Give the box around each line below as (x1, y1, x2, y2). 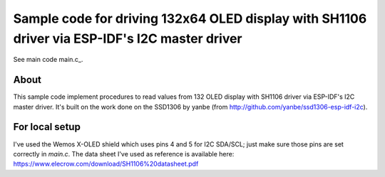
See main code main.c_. (13, 55, 83, 64)
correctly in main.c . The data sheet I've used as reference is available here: (13, 149, 235, 158)
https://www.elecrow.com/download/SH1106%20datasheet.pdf (13, 160, 199, 168)
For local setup (13, 121, 81, 133)
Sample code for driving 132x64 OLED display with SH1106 (13, 11, 367, 26)
